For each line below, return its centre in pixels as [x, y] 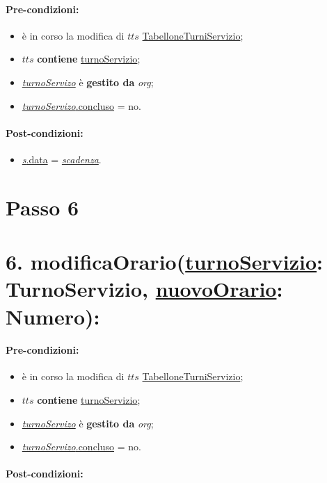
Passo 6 [42, 207]
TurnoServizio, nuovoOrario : [144, 289]
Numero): [53, 316]
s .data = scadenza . [62, 159]
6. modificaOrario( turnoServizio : [165, 262]
